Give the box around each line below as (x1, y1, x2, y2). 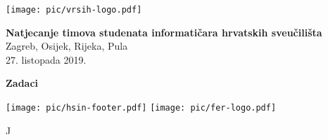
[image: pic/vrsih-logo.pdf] (6, 5, 142, 15)
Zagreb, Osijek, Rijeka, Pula (6, 38, 128, 53)
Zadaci (6, 76, 39, 90)
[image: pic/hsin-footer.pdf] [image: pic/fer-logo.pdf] (6, 103, 277, 113)
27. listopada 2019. (6, 52, 87, 66)
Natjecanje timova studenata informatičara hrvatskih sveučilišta (6, 24, 322, 39)
